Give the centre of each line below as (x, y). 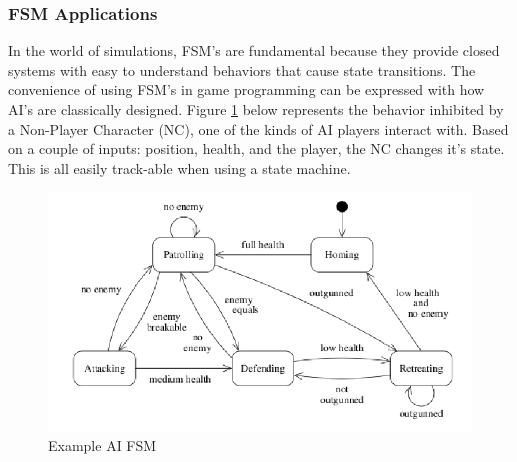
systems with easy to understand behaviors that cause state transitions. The (242, 69)
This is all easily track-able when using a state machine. (179, 167)
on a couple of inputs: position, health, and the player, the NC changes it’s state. (256, 148)
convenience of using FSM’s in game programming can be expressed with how (246, 89)
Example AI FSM (102, 444)
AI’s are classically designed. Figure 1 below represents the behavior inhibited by (256, 109)
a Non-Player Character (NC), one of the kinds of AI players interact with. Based (258, 128)
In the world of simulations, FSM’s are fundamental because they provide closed (254, 50)
